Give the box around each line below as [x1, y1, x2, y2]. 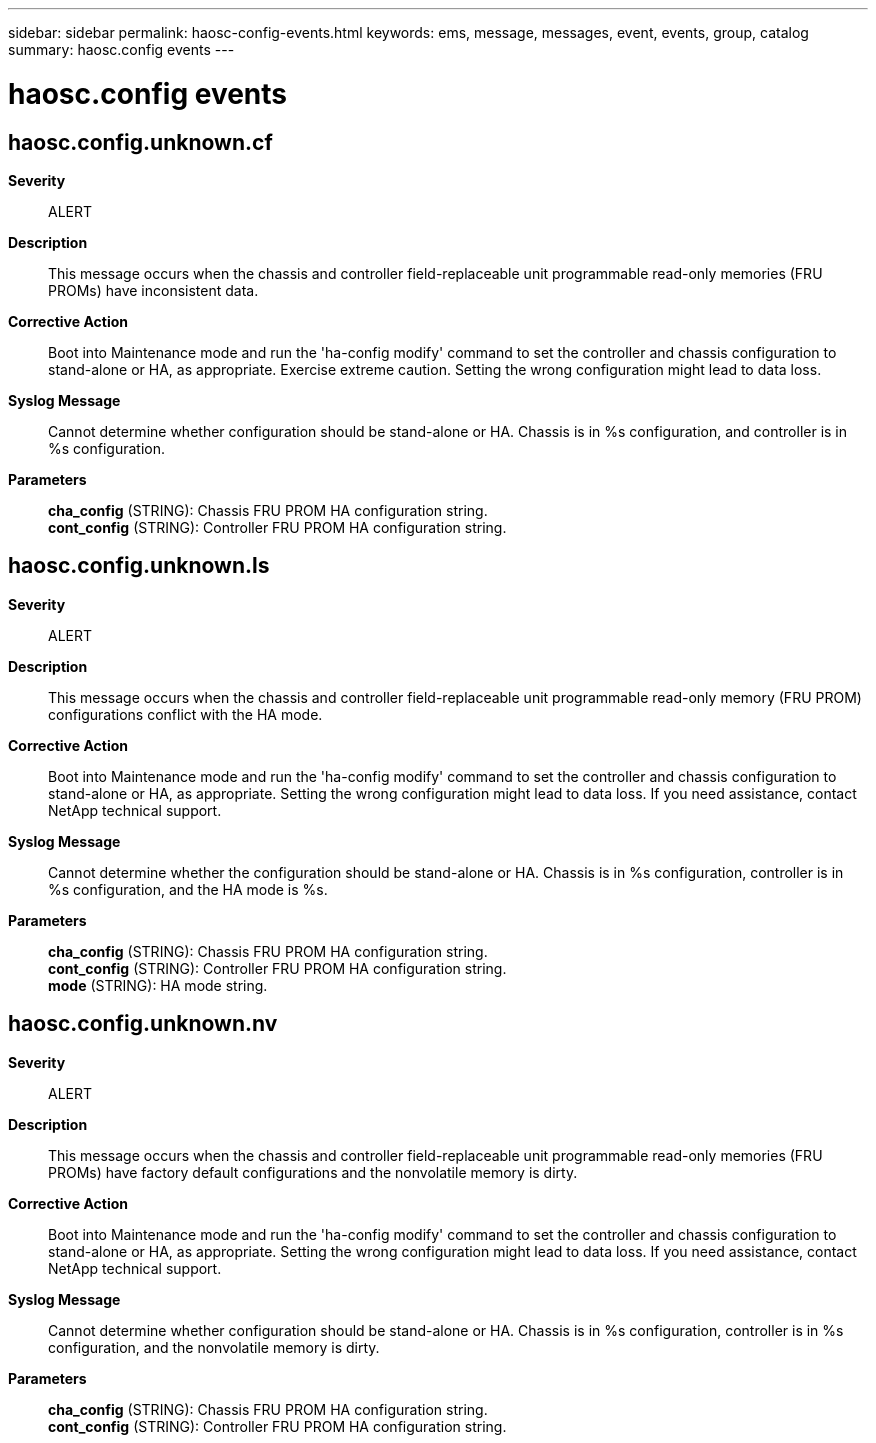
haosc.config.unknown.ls [8, 553, 270, 579]
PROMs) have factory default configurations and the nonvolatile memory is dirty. [48, 1163, 578, 1181]
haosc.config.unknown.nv [8, 1011, 278, 1037]
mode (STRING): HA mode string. [48, 976, 268, 994]
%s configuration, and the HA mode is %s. [48, 880, 328, 898]
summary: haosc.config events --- [8, 41, 235, 58]
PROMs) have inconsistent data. [48, 281, 259, 299]
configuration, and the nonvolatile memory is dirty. [48, 1338, 380, 1356]
